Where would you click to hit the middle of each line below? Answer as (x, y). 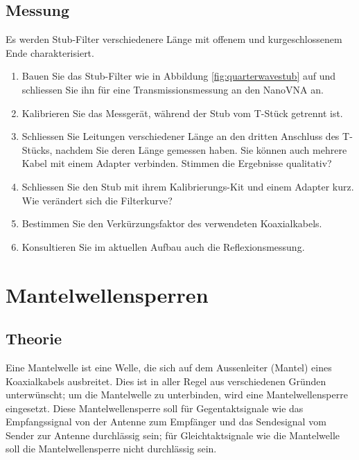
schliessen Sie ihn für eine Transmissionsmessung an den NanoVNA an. (173, 89)
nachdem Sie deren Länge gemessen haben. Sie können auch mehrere (201, 149)
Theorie (34, 338)
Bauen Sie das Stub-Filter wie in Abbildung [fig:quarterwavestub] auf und (179, 76)
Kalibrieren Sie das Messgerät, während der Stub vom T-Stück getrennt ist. (182, 113)
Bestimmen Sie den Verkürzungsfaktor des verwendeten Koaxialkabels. (172, 223)
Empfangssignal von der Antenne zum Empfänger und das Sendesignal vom (166, 422)
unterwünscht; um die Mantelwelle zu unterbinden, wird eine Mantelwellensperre (177, 395)
